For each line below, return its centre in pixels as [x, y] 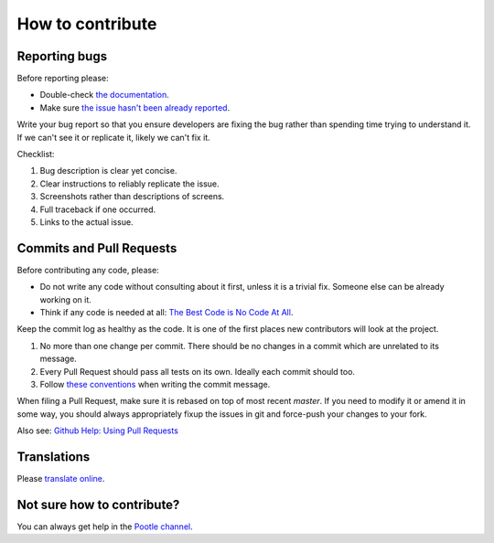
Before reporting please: [63, 79]
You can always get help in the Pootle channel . [105, 527]
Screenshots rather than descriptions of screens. [132, 197]
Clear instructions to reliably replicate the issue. [129, 184]
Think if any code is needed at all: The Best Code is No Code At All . [166, 313]
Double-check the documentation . [104, 95]
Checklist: [36, 154]
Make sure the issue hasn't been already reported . [135, 107]
